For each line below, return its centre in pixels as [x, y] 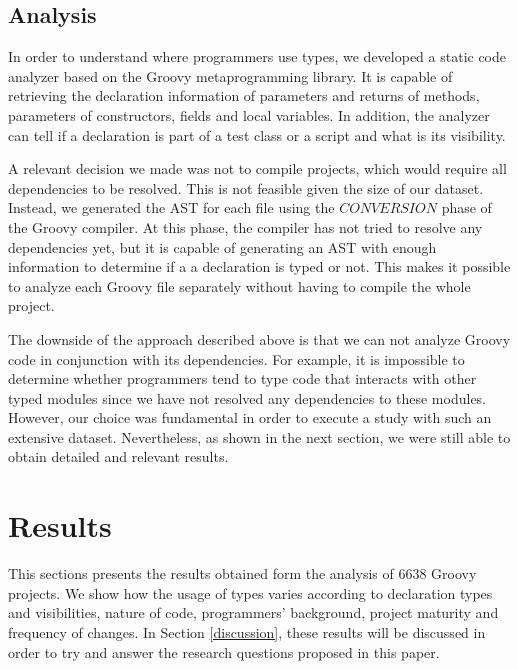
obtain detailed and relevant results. [118, 456]
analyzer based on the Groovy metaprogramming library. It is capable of [230, 75]
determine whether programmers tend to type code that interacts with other [242, 378]
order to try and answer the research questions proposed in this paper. [224, 651]
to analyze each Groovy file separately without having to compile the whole [239, 285]
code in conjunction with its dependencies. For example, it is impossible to [236, 358]
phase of [466, 207]
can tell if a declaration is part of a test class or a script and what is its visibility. [257, 134]
